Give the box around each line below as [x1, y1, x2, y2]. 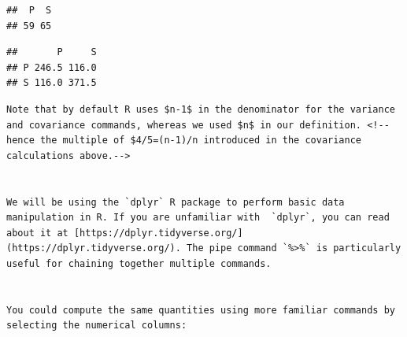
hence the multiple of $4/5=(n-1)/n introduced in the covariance [6, 135, 362, 146]
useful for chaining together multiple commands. [6, 257, 272, 269]
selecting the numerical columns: [6, 320, 187, 331]
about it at [6, 227, 68, 239]
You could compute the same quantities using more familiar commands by [6, 304, 395, 316]
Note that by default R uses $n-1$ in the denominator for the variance [6, 103, 395, 115]
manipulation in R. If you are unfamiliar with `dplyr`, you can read [6, 212, 390, 224]
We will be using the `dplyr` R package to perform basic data [6, 196, 345, 208]
